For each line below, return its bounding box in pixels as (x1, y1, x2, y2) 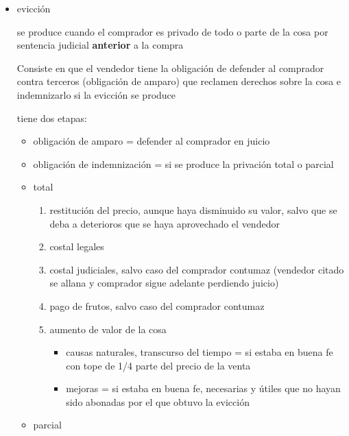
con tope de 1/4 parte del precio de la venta (66, 358, 251, 372)
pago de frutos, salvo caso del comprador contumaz (49, 298, 265, 313)
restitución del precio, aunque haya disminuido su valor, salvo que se (49, 202, 337, 217)
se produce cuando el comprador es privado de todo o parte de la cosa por (16, 24, 328, 38)
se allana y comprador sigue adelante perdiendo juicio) (49, 276, 279, 290)
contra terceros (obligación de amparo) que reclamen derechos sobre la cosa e (16, 74, 341, 88)
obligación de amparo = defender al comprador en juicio (33, 134, 270, 148)
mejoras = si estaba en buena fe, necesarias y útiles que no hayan (66, 381, 341, 396)
